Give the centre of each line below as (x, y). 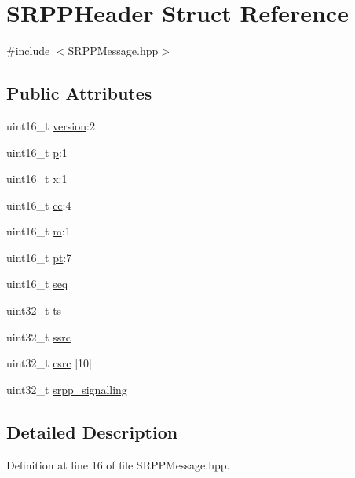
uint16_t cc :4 (39, 204)
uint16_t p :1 (37, 152)
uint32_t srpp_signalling (67, 389)
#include (28, 51)
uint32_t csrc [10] (49, 363)
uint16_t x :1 (37, 179)
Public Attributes (79, 93)
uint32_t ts (34, 310)
